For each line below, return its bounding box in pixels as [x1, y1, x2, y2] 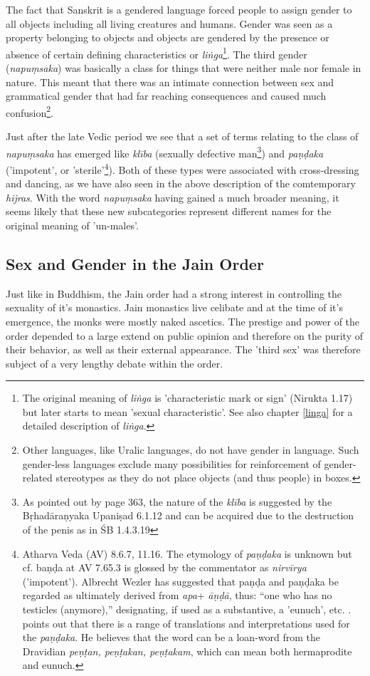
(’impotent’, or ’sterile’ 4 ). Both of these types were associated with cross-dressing [6, 160, 359, 177]
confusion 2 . [6, 103, 54, 120]
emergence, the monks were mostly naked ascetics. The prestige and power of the [6, 313, 360, 328]
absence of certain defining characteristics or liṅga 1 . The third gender [6, 44, 307, 61]
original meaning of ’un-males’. [6, 217, 139, 232]
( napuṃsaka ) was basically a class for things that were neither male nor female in [6, 61, 361, 76]
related [22, 470, 53, 485]
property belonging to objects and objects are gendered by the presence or [6, 30, 329, 45]
